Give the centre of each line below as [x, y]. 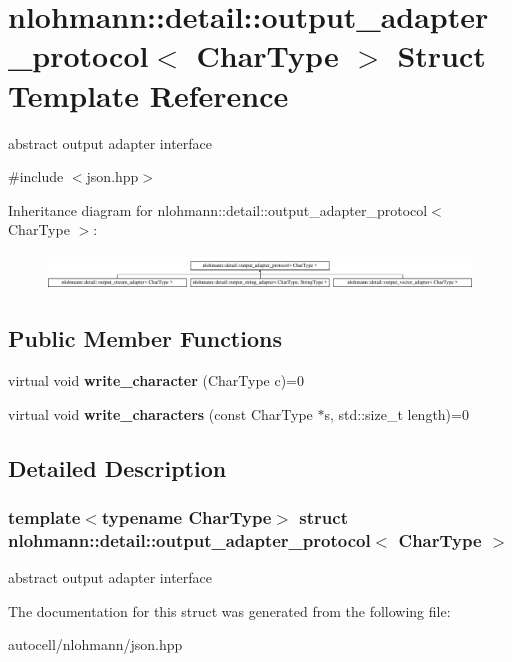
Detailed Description [117, 467]
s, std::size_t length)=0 [396, 413]
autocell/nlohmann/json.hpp [95, 644]
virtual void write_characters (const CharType [160, 413]
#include [36, 176]
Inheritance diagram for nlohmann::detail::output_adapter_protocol [218, 209]
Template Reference [148, 94]
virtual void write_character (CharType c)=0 [156, 380]
